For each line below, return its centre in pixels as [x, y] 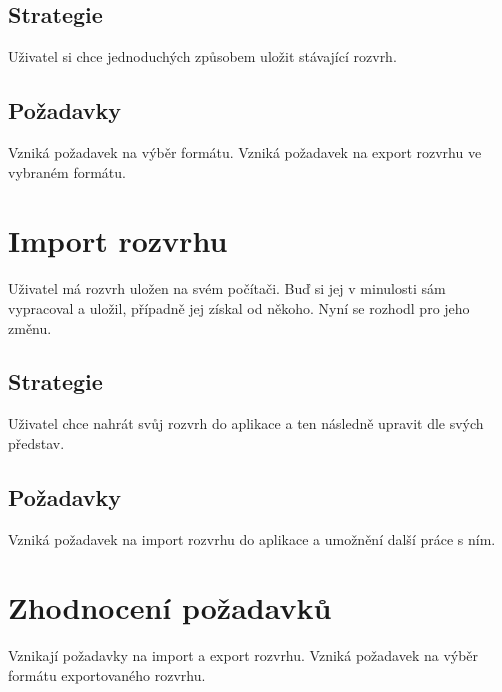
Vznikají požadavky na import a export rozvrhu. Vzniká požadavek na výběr [243, 655]
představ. [36, 442]
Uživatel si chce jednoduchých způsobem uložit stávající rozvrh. [202, 56]
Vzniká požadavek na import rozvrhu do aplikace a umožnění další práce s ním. [252, 538]
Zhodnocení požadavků [170, 607]
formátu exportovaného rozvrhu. [107, 675]
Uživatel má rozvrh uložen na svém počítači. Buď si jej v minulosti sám [227, 288]
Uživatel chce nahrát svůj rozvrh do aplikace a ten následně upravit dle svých [246, 423]
